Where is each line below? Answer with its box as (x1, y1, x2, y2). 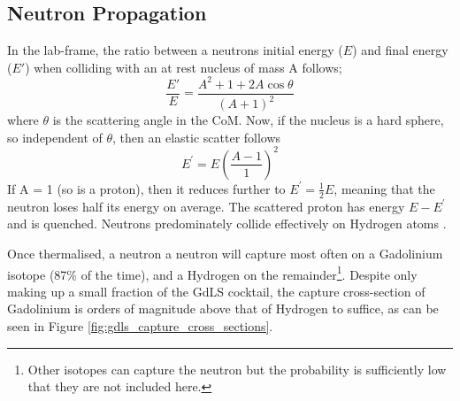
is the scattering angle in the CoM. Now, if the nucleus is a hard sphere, (52, 111, 444, 129)
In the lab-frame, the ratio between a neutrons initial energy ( (7, 41, 343, 59)
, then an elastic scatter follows (112, 127, 281, 146)
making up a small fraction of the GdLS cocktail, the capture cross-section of (7, 281, 425, 300)
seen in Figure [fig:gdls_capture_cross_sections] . (7, 317, 273, 335)
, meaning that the (333, 179, 435, 197)
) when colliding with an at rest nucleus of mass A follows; (25, 58, 342, 76)
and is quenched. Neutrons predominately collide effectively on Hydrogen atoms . (7, 214, 447, 233)
